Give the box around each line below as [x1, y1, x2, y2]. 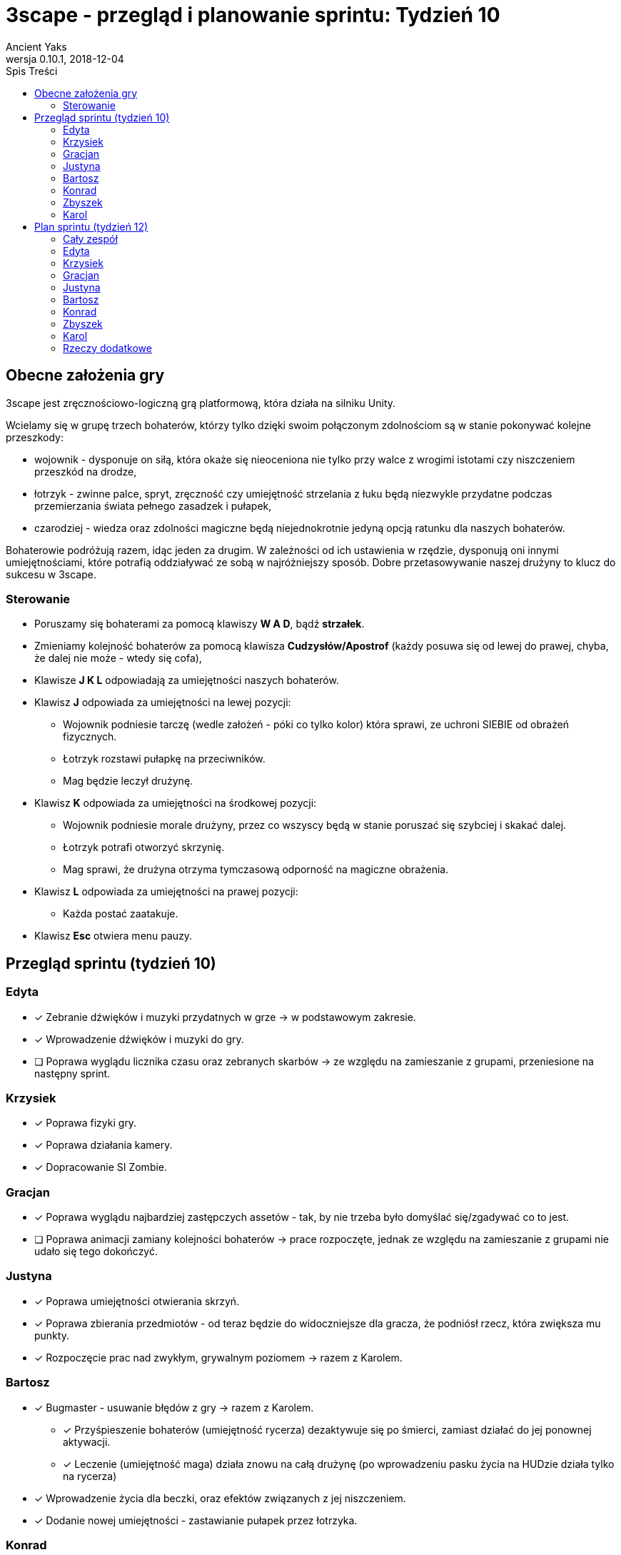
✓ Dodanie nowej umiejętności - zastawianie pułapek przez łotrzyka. [34, 1514, 358, 1526]
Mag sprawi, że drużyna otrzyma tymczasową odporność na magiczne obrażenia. [63, 863, 449, 876]
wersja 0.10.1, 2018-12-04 [6, 52, 124, 65]
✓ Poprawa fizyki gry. [34, 1117, 137, 1129]
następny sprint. [34, 1067, 111, 1080]
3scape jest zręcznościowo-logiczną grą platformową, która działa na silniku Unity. [6, 396, 396, 409]
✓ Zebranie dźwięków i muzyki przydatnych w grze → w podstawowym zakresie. [34, 1010, 416, 1023]
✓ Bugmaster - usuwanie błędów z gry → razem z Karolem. [34, 1401, 314, 1414]
